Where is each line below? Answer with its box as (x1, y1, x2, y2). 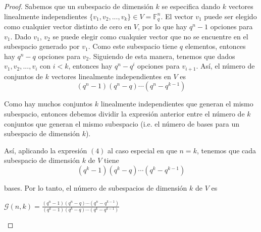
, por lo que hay (138, 21, 187, 32)
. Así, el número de (196, 61, 255, 71)
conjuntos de (4, 71, 43, 81)
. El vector (161, 11, 193, 21)
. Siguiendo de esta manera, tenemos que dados (89, 50, 235, 61)
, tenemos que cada (196, 145, 256, 155)
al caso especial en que (108, 145, 177, 155)
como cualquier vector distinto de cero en (4, 21, 132, 32)
